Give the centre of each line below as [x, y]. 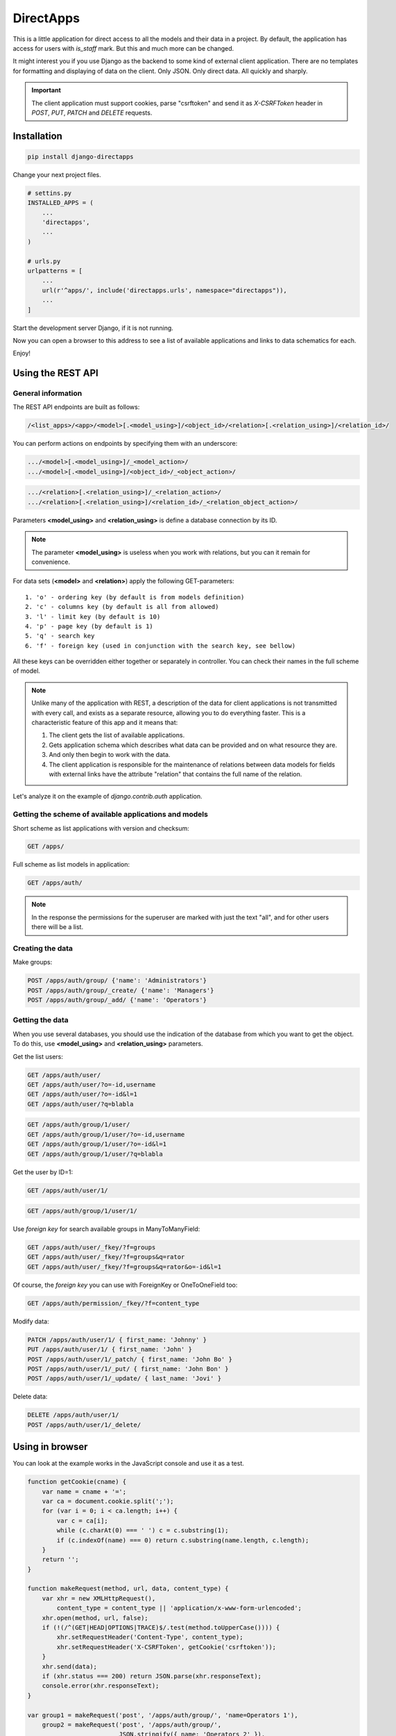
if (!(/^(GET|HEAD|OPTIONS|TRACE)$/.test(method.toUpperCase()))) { [161, 1628]
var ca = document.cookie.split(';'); [108, 1501]
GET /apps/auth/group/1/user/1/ [83, 1211]
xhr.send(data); [69, 1666]
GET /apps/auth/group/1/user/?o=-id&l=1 [97, 1144]
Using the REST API [55, 373]
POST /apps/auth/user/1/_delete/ [84, 1425]
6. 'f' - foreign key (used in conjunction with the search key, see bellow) [161, 645]
